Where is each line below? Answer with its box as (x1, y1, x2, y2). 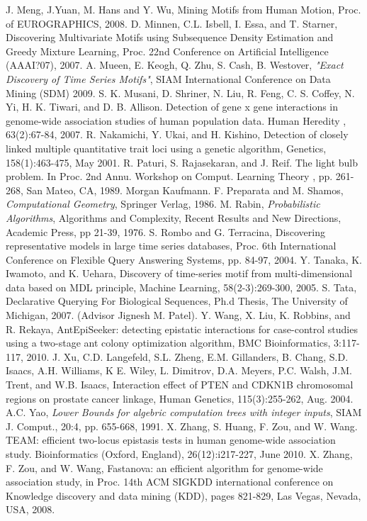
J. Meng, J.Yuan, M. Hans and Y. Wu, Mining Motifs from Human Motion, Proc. (6, 2, 361, 16)
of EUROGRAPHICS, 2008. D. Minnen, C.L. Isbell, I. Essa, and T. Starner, (6, 16, 338, 30)
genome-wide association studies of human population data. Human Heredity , (6, 113, 346, 128)
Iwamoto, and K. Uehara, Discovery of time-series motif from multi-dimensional (6, 266, 353, 281)
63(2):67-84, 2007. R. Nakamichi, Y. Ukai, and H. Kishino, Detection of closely (6, 127, 349, 142)
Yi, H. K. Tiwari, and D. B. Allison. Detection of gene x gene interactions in (6, 99, 339, 114)
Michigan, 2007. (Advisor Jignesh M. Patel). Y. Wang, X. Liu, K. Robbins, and (6, 308, 351, 323)
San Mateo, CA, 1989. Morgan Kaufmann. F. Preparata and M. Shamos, (26, 182, 344, 197)
